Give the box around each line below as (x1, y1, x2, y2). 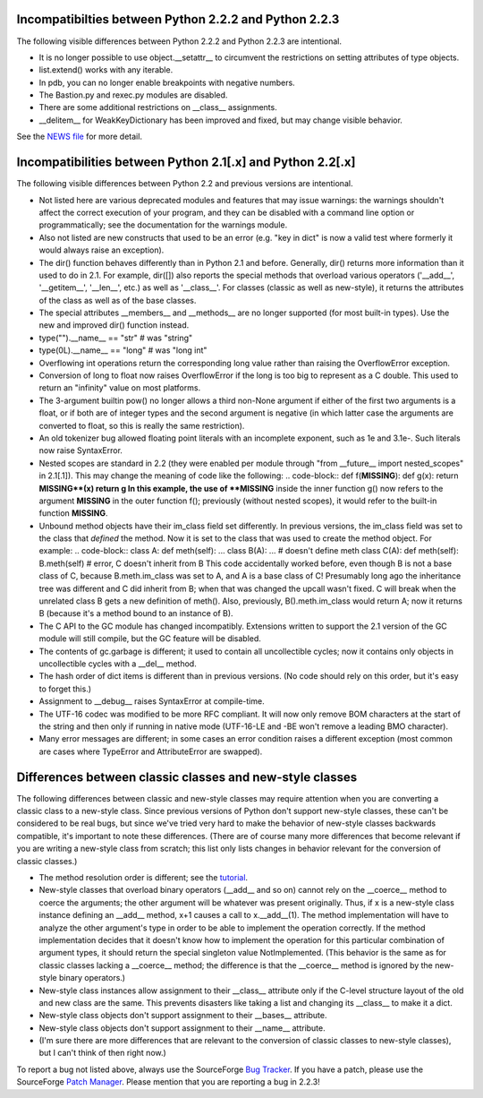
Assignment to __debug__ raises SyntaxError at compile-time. (38, 696, 265, 707)
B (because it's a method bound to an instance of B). (38, 608, 233, 619)
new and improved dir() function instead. (38, 320, 190, 330)
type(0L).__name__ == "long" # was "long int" (38, 345, 208, 356)
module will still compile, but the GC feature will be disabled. (38, 633, 261, 644)
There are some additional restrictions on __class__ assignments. (38, 102, 277, 113)
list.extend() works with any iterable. (38, 64, 174, 75)
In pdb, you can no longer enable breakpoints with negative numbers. (38, 77, 295, 88)
